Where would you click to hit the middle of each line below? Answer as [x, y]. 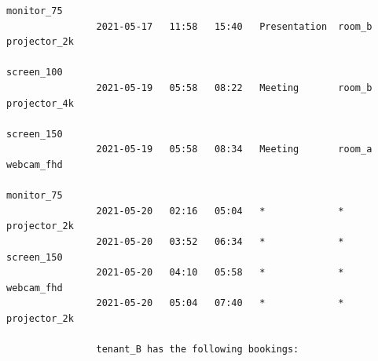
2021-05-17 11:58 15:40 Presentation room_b [234, 26]
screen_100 [35, 73]
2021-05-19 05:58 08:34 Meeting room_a [234, 150]
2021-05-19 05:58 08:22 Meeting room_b [234, 88]
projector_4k [40, 103]
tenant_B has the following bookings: [198, 350]
